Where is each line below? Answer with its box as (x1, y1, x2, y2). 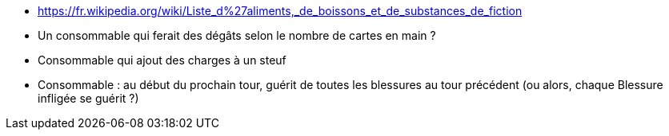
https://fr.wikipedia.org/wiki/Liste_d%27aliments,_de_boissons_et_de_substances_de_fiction (38, 4, 523, 17)
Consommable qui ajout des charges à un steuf (38, 53, 286, 67)
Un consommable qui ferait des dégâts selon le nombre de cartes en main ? (38, 29, 436, 42)
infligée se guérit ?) (38, 91, 139, 105)
